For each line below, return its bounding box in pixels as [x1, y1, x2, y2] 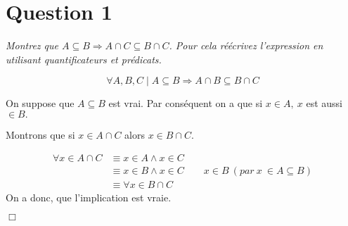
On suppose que [6, 96, 75, 111]
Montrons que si [6, 127, 75, 142]
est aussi [306, 96, 342, 111]
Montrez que [6, 38, 58, 53]
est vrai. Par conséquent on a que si [108, 96, 263, 111]
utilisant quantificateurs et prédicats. [6, 51, 162, 66]
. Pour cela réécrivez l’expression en [169, 38, 323, 53]
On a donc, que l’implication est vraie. [6, 189, 172, 204]
